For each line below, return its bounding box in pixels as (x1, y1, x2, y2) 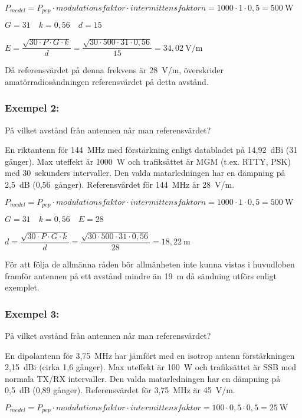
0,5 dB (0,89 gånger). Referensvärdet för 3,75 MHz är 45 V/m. (5, 384, 235, 396)
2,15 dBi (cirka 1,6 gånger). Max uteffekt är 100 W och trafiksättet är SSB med (5, 361, 297, 373)
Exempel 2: (5, 100, 60, 115)
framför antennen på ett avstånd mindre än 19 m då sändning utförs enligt (5, 269, 277, 282)
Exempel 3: (5, 306, 60, 321)
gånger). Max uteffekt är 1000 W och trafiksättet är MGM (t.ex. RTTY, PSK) (5, 155, 291, 167)
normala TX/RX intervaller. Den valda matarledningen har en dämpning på (5, 372, 281, 384)
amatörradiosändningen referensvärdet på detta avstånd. (5, 75, 209, 87)
